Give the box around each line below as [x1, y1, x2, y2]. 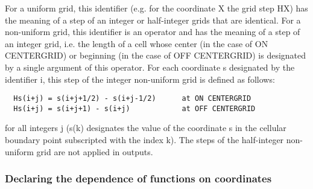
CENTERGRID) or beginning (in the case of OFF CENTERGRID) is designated [5, 49, 306, 62]
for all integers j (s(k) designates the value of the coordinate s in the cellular [5, 121, 286, 134]
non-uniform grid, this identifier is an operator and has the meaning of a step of [5, 25, 300, 38]
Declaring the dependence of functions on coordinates [5, 171, 272, 186]
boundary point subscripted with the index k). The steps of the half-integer [5, 133, 284, 146]
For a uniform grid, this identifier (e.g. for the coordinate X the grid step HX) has [5, 2, 308, 14]
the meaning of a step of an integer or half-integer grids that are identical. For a [5, 13, 301, 26]
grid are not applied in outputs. [36, 145, 153, 158]
